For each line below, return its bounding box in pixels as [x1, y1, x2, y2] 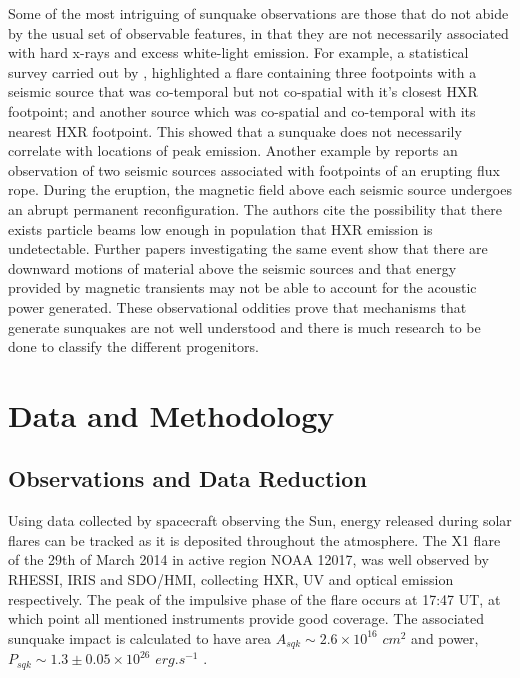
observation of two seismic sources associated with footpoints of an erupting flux [8, 159, 500, 180]
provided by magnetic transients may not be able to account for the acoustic [8, 277, 477, 298]
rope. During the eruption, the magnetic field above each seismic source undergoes [8, 179, 512, 200]
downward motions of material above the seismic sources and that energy [8, 257, 457, 278]
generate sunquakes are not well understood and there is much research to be [8, 316, 481, 337]
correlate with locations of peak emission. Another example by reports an [8, 140, 458, 161]
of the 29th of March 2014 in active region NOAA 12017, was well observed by [8, 549, 489, 570]
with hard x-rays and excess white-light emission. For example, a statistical [8, 42, 469, 63]
